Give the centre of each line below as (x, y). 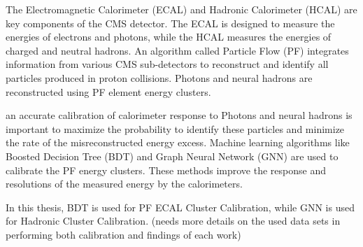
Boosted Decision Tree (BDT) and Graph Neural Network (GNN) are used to (172, 156)
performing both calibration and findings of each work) (123, 234)
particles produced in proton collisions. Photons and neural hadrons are (159, 77)
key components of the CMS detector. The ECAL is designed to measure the (170, 23)
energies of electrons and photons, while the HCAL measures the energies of (169, 37)
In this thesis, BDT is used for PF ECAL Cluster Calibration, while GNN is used (180, 207)
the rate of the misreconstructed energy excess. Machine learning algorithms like (178, 142)
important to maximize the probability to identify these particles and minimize (175, 128)
